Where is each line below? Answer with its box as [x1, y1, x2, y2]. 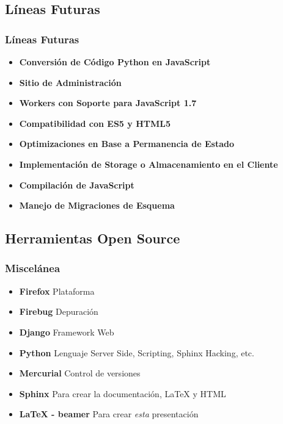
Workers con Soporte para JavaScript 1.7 [19, 96, 197, 109]
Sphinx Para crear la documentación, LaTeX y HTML [19, 387, 226, 400]
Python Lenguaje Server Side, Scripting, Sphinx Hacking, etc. [19, 346, 254, 359]
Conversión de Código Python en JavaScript [19, 56, 211, 68]
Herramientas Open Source [5, 229, 180, 248]
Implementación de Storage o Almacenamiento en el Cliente [19, 157, 278, 170]
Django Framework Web [19, 325, 114, 338]
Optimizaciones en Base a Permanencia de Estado [19, 137, 234, 150]
